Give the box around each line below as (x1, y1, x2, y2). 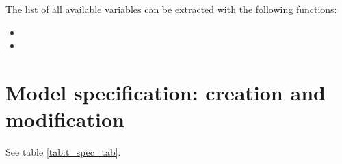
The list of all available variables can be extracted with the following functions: (5, 2, 337, 16)
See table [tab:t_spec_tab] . (5, 145, 121, 159)
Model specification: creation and (5, 78, 326, 106)
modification (5, 105, 124, 133)
